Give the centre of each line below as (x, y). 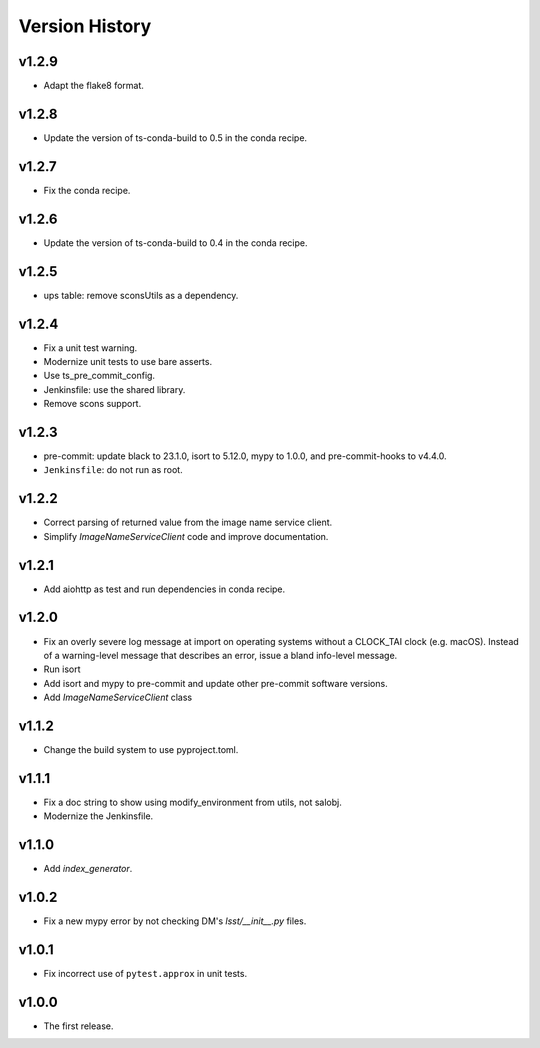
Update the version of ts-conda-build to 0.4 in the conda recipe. (176, 242)
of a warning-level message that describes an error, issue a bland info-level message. (220, 655)
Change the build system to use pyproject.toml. (141, 750)
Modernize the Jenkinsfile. (98, 816)
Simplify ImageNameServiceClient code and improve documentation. (186, 536)
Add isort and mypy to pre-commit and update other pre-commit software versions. (216, 683)
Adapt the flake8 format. (94, 86)
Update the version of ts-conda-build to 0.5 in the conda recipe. (175, 137)
